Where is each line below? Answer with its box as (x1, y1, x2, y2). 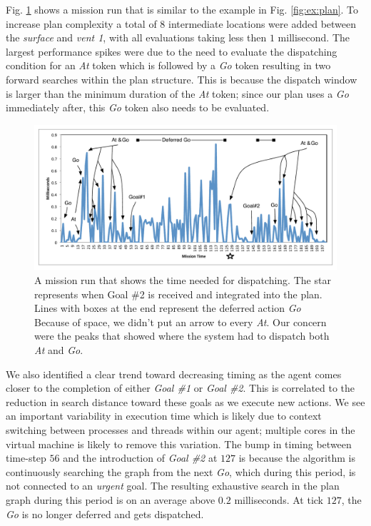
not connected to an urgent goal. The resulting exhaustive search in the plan (6, 478, 340, 493)
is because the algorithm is (238, 450, 355, 465)
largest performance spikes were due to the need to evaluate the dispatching (6, 44, 337, 59)
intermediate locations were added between (168, 16, 357, 31)
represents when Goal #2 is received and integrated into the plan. (34, 286, 322, 301)
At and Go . (34, 343, 83, 358)
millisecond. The (278, 30, 350, 45)
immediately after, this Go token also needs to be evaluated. (6, 100, 270, 115)
